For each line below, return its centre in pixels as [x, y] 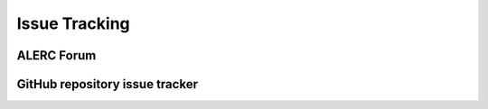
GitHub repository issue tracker [108, 84]
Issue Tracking [73, 23]
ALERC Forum [56, 55]
